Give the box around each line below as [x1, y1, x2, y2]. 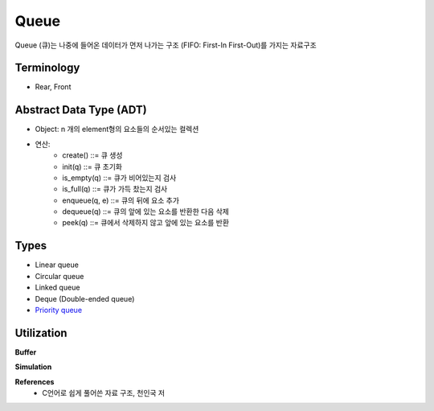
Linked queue [35, 282, 80, 293]
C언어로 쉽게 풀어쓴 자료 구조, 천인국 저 [42, 388, 165, 398]
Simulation [14, 362, 52, 372]
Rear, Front [35, 82, 72, 92]
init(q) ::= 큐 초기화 [62, 162, 122, 171]
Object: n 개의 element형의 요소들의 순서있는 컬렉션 [35, 125, 199, 134]
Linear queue [35, 260, 80, 269]
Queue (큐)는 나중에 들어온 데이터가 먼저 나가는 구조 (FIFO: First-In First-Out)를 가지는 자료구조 [14, 40, 317, 50]
